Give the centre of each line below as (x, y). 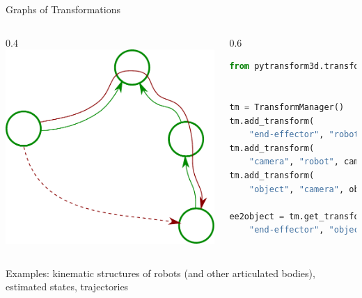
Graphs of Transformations (63, 9)
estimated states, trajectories (67, 287)
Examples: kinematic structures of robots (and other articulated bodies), (160, 273)
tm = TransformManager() (287, 107)
